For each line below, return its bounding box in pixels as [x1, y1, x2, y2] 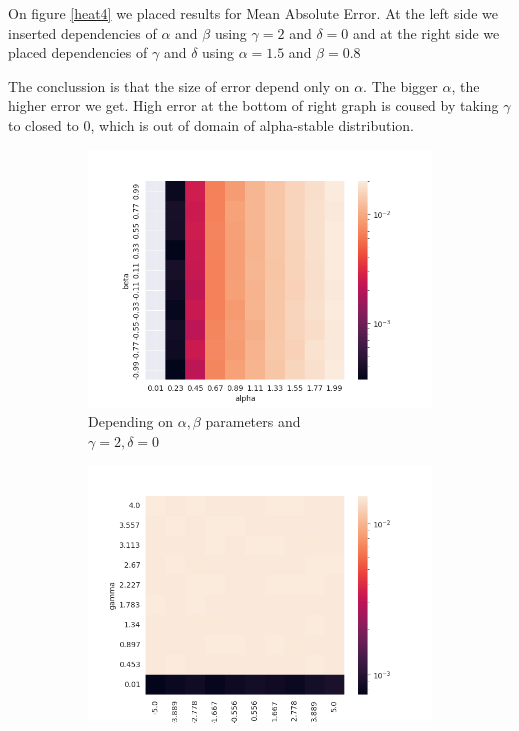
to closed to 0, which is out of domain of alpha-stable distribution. [8, 114, 414, 135]
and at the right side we [352, 22, 500, 43]
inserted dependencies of [8, 22, 157, 43]
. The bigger [363, 75, 438, 96]
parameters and [205, 411, 301, 432]
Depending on [88, 411, 173, 432]
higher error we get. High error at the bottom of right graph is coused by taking [8, 95, 499, 116]
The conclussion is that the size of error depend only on [8, 75, 350, 96]
